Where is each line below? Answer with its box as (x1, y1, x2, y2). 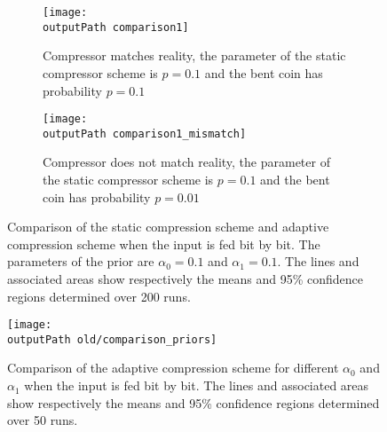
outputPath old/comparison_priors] (7, 333, 217, 346)
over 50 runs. (7, 411, 78, 429)
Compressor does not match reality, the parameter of (43, 153, 330, 171)
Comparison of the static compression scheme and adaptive (7, 217, 329, 236)
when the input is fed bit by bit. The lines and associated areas (24, 376, 369, 395)
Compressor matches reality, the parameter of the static (43, 46, 346, 65)
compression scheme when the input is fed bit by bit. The (7, 234, 320, 253)
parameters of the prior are (7, 252, 154, 271)
